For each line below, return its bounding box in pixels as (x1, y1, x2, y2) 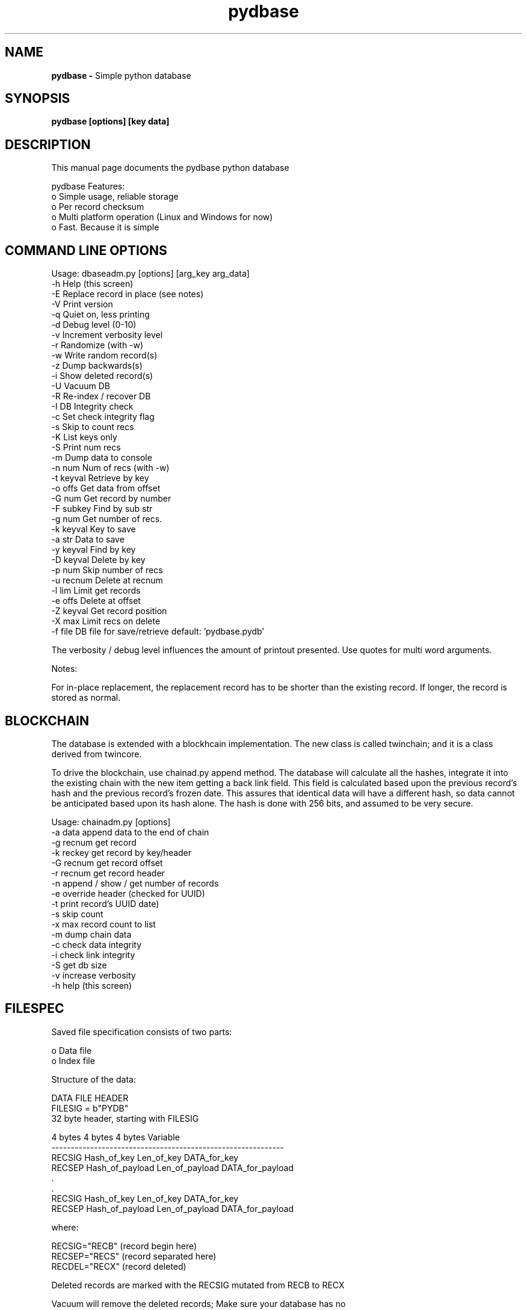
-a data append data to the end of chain (51, 826, 209, 837)
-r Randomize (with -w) (51, 340, 144, 351)
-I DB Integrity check (51, 401, 134, 412)
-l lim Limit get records (51, 585, 141, 596)
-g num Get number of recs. (51, 514, 162, 524)
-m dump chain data (51, 929, 132, 939)
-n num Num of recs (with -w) (51, 463, 170, 473)
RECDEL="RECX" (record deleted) (51, 1261, 186, 1272)
